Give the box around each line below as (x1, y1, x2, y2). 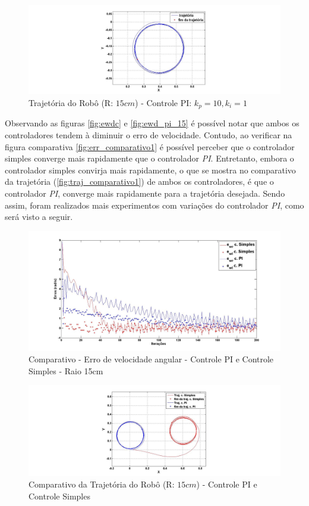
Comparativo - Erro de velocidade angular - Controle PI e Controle (29, 353, 274, 365)
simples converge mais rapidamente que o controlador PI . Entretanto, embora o (5, 152, 294, 164)
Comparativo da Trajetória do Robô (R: (29, 478, 175, 491)
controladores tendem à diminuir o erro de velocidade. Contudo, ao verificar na (5, 128, 292, 141)
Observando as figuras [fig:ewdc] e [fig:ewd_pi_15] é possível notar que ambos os (5, 117, 299, 129)
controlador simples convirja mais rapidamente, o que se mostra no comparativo (5, 163, 296, 176)
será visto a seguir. (5, 210, 73, 223)
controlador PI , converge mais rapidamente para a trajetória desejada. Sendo (5, 187, 285, 199)
